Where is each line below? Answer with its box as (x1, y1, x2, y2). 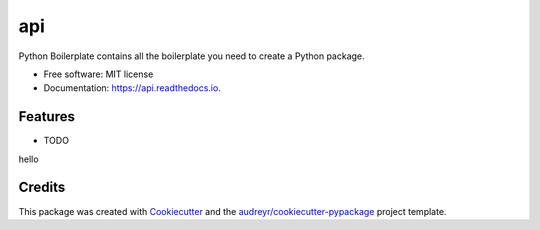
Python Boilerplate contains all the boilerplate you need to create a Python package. (18, 50, 365, 62)
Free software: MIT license (43, 68, 154, 80)
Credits (18, 179, 66, 196)
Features (18, 108, 75, 125)
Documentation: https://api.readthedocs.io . (43, 82, 222, 94)
